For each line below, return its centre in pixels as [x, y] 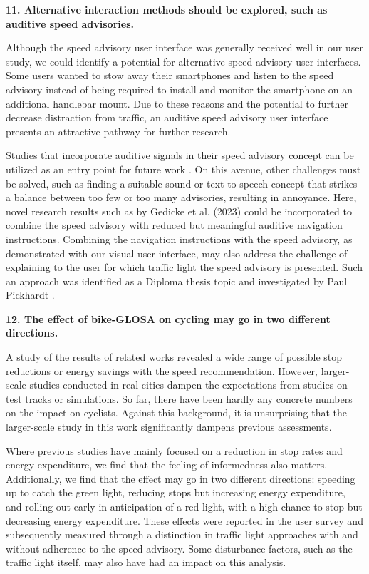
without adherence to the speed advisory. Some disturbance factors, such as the [179, 548]
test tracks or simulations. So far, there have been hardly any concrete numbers [179, 398]
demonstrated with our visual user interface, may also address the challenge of [177, 253]
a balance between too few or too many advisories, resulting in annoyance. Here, [181, 197]
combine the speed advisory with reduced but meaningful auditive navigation [174, 225]
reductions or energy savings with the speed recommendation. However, [162, 370]
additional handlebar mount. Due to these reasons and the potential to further [177, 103]
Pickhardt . [30, 295]
